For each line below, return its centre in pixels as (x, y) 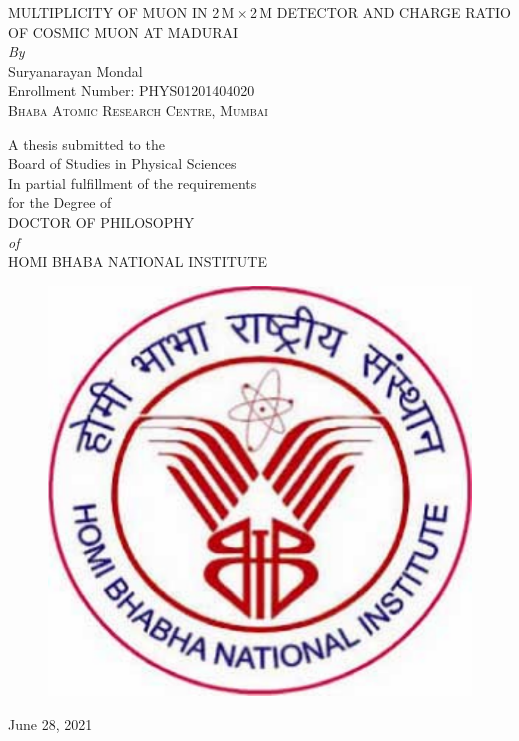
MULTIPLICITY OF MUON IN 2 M (121, 12)
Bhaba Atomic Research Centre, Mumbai (138, 109)
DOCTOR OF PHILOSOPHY (101, 221)
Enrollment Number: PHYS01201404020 (131, 90)
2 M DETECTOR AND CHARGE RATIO (380, 12)
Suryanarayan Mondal (75, 70)
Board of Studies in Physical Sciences (122, 163)
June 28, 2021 (50, 723)
